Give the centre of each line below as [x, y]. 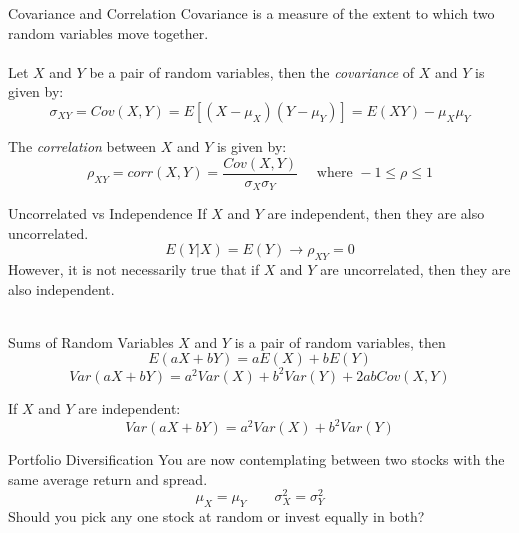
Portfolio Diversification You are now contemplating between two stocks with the [256, 459]
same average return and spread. [108, 478]
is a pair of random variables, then [340, 341]
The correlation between [82, 145]
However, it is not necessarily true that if [134, 269]
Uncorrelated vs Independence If [107, 213]
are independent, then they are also [376, 213]
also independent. [61, 288]
